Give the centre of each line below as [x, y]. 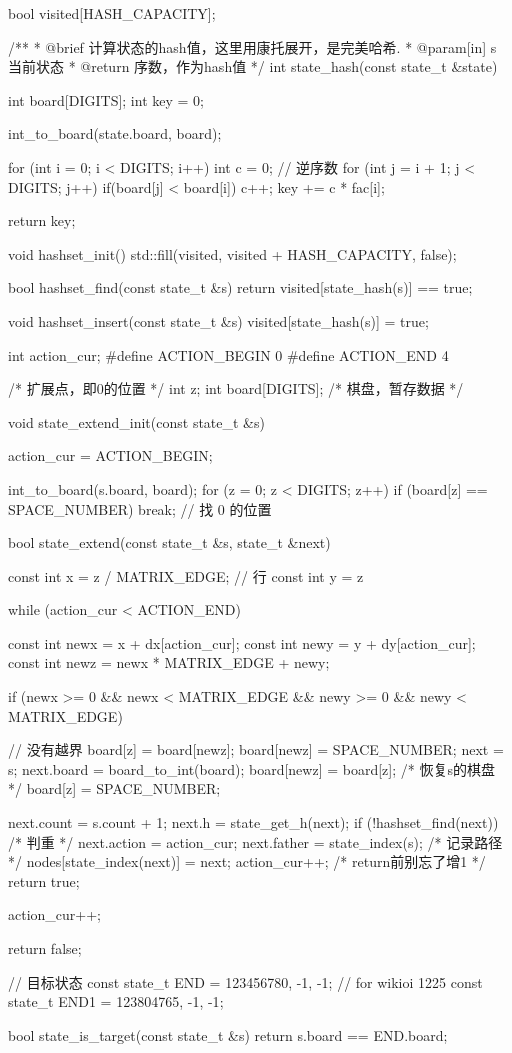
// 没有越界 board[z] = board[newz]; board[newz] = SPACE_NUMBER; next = [256, 749]
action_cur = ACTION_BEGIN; [110, 455]
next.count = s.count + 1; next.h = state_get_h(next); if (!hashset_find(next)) [253, 822]
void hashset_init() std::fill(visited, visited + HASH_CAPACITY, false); [232, 253]
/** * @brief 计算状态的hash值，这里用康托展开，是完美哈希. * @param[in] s [252, 46]
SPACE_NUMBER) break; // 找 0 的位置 [140, 508]
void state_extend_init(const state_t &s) [136, 421]
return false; [45, 948]
